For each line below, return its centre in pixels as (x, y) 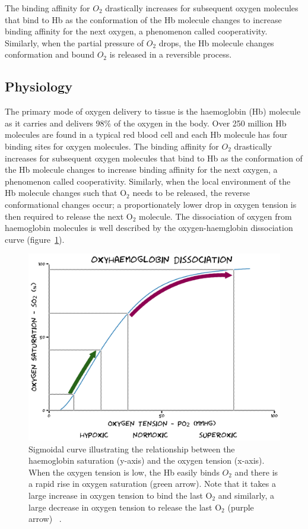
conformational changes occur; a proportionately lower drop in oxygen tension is (151, 204)
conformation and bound (50, 54)
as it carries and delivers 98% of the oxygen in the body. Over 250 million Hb (146, 123)
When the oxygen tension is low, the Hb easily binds (124, 472)
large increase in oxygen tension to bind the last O (120, 495)
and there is (256, 472)
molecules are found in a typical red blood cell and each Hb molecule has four (146, 134)
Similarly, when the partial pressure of (74, 42)
